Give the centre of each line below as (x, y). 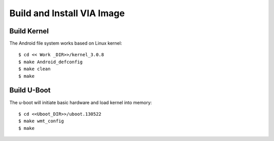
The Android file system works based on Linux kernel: (66, 43)
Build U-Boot (30, 90)
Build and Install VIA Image (67, 13)
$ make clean (35, 69)
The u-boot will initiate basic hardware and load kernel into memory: (81, 102)
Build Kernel (29, 31)
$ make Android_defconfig (51, 62)
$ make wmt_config (41, 121)
